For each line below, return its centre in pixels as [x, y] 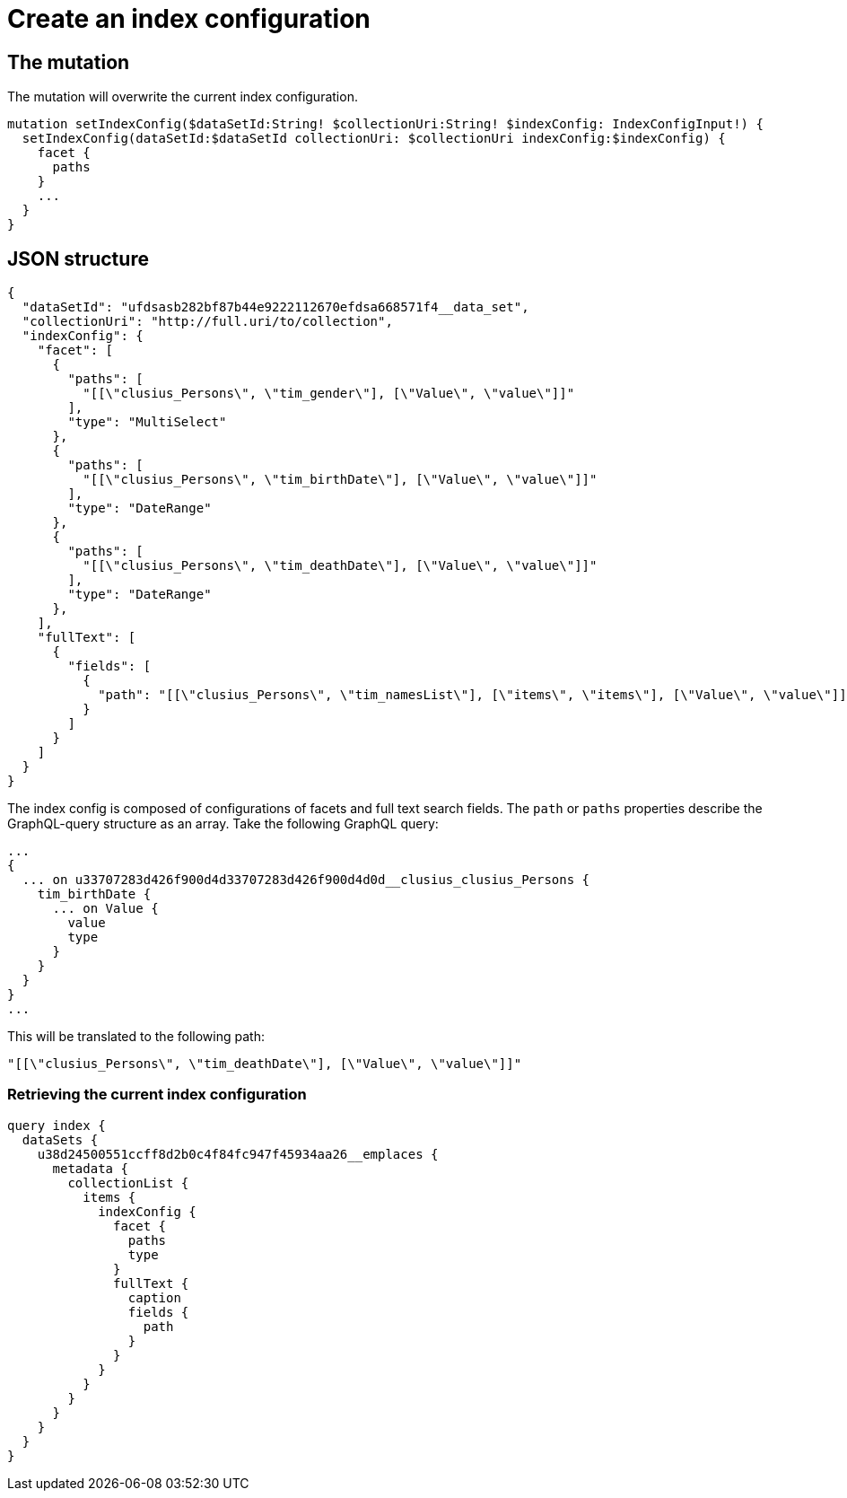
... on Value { [105, 909]
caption [154, 1297]
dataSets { [60, 1139]
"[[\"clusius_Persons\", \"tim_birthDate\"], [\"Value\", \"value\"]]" [340, 480]
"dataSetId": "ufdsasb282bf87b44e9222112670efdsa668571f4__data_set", [275, 307]
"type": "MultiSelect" [147, 422]
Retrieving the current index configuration [157, 1095]
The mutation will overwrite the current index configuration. [183, 97]
